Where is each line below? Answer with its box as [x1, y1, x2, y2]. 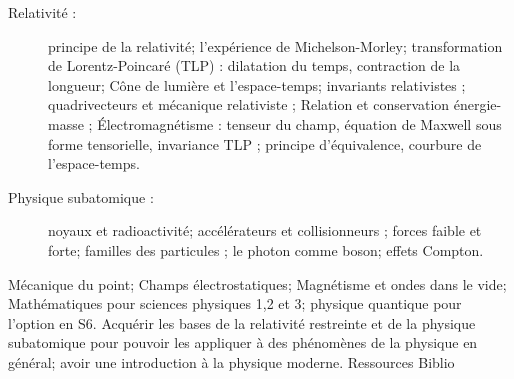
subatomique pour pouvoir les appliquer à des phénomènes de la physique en [8, 332, 478, 353]
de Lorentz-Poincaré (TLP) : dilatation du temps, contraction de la [48, 55, 461, 76]
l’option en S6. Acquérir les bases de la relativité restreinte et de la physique [8, 312, 476, 333]
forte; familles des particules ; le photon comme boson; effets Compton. [48, 239, 484, 260]
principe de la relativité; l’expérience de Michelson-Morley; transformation [48, 35, 503, 56]
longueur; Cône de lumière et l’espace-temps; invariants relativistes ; [48, 74, 466, 95]
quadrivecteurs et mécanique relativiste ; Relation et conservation [48, 94, 450, 115]
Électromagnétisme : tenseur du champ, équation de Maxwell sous [97, 113, 502, 134]
